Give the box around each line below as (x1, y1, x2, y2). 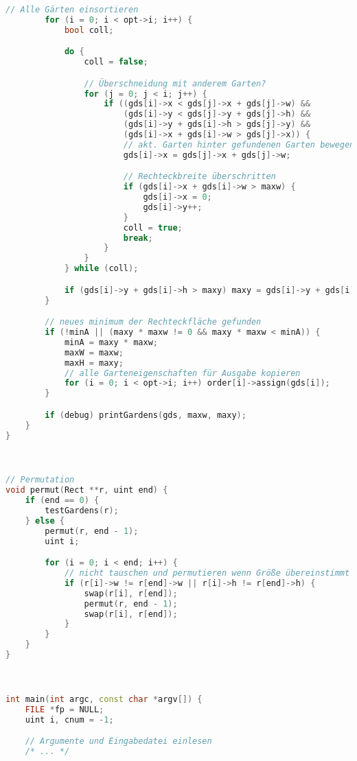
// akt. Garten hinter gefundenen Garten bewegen (123, 139, 355, 150)
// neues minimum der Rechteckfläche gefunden (45, 317, 262, 327)
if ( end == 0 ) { (25, 495, 100, 506)
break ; (123, 233, 153, 243)
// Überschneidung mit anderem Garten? (84, 78, 266, 89)
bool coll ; (64, 25, 114, 35)
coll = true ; (123, 222, 183, 233)
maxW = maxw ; (64, 347, 124, 358)
